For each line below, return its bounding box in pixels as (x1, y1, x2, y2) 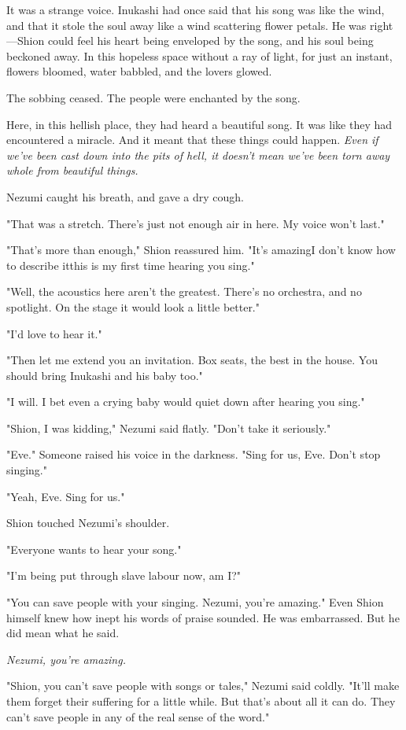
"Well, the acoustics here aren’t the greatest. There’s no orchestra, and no (6, 283, 362, 300)
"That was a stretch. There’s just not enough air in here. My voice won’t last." (6, 215, 385, 231)
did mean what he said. (6, 625, 120, 641)
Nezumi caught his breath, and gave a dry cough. (6, 188, 244, 205)
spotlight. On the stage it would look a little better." (6, 298, 260, 315)
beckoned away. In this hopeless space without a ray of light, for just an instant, (6, 47, 393, 64)
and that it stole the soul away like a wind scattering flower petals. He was (6, 17, 367, 33)
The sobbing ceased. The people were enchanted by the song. (6, 89, 301, 105)
